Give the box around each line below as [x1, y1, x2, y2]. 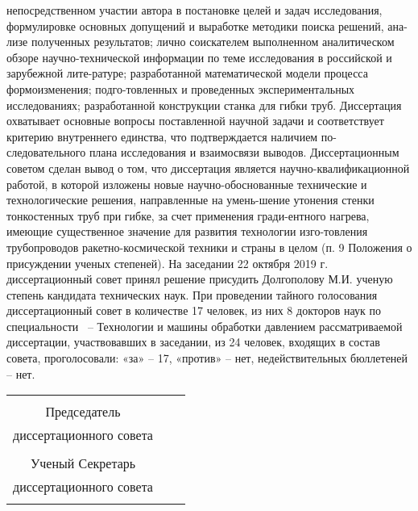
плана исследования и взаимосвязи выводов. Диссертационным [89, 144, 399, 161]
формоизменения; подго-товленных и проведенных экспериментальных [6, 80, 355, 97]
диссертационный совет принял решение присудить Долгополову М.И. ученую [6, 270, 393, 287]
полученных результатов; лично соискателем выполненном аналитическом [31, 33, 395, 50]
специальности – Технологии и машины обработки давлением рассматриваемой [6, 317, 403, 334]
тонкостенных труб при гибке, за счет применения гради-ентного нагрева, [6, 207, 370, 224]
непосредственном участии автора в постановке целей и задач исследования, [6, 2, 383, 18]
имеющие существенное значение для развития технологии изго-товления [6, 223, 368, 240]
